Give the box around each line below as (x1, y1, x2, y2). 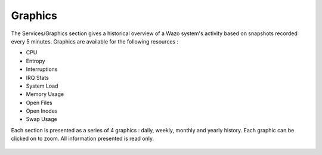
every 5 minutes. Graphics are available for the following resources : (11, 38, 179, 45)
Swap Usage (26, 116, 58, 123)
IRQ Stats (26, 74, 49, 81)
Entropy (26, 57, 45, 64)
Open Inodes (26, 107, 58, 114)
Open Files (26, 99, 53, 106)
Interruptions (26, 66, 58, 73)
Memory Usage (26, 91, 64, 98)
